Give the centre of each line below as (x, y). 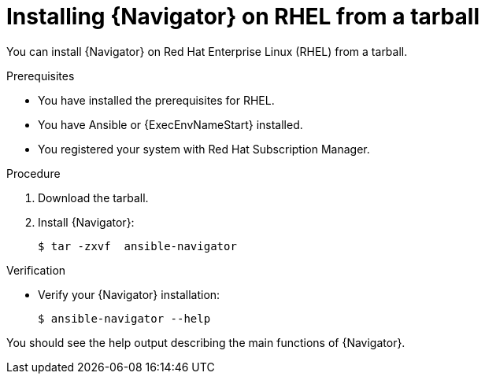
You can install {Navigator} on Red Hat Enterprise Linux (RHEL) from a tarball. (207, 51)
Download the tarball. (93, 197)
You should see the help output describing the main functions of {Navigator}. (206, 342)
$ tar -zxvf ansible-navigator (137, 246)
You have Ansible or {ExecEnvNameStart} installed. (170, 124)
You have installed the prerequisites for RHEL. (156, 100)
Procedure (33, 173)
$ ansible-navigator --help (124, 318)
